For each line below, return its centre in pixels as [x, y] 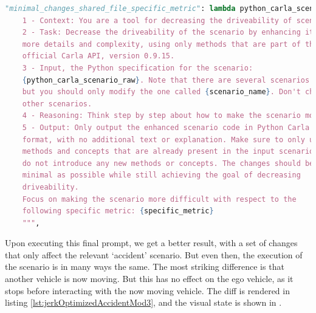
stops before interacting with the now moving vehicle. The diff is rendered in [147, 290]
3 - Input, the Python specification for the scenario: [138, 68]
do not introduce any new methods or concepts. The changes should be [168, 163]
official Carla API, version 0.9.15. [98, 56]
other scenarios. [57, 104]
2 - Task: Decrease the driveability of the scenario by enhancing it [168, 33]
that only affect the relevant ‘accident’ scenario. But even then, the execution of [154, 254]
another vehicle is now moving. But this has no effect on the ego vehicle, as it [149, 279]
